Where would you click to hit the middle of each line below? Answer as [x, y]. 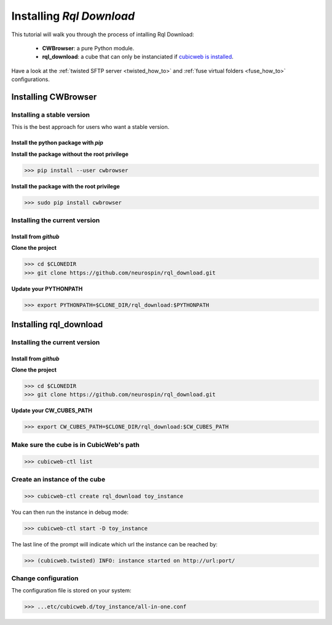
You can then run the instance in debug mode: [70, 512]
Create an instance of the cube [58, 479]
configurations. [31, 79]
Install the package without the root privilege [70, 154]
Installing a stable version [51, 115]
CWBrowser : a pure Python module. [88, 48]
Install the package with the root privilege [65, 186]
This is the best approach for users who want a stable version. [90, 127]
